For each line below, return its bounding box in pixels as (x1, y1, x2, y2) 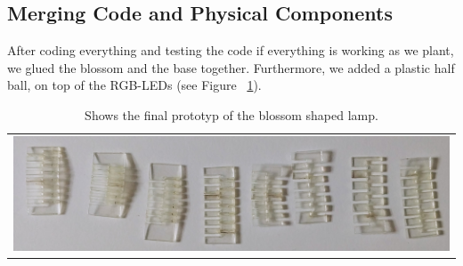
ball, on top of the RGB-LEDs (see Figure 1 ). (7, 76, 262, 94)
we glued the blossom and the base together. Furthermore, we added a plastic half (7, 58, 455, 77)
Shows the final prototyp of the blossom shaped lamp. (85, 105, 378, 124)
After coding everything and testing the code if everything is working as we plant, (7, 41, 454, 60)
